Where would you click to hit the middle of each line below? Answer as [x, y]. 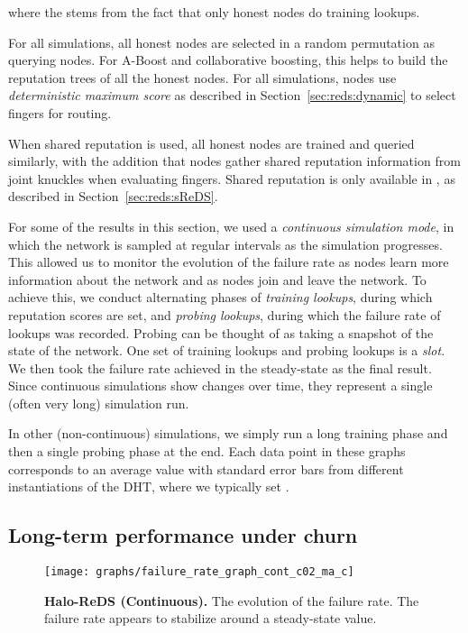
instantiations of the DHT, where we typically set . [149, 486]
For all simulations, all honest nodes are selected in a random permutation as [221, 42]
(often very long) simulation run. [99, 403]
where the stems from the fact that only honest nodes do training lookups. [214, 12]
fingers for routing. [60, 112]
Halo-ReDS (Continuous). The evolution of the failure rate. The [232, 600]
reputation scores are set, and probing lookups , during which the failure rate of [225, 314]
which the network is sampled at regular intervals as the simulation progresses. [225, 244]
